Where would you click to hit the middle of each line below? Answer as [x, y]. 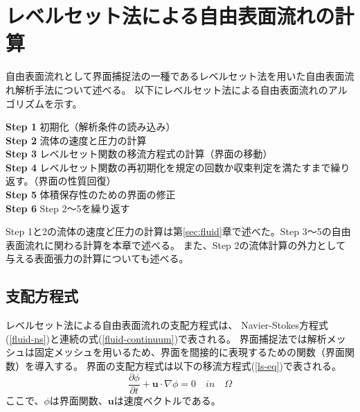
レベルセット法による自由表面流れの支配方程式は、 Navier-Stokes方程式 [167, 325]
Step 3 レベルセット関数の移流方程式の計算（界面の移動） [139, 154]
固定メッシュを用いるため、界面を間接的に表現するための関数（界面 [189, 352]
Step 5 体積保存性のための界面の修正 [91, 195]
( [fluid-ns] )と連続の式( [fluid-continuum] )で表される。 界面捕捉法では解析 [166, 338]
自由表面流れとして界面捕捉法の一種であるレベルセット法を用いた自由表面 [175, 76]
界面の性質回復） [77, 181]
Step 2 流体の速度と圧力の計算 [76, 140]
